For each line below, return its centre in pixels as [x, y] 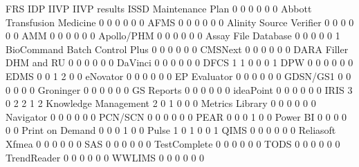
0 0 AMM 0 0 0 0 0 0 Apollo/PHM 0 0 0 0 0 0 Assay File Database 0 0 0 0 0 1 [173, 36]
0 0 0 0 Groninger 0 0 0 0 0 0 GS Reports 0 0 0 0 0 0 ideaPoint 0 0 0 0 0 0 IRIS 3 [179, 89]
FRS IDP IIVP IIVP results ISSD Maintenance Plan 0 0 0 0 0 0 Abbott [159, 8]
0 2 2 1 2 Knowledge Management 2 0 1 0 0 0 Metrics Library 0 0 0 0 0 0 [161, 103]
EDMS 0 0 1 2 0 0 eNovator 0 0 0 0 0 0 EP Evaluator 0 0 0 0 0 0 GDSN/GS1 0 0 [178, 76]
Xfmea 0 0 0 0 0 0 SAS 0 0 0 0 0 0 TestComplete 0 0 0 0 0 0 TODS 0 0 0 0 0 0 [173, 143]
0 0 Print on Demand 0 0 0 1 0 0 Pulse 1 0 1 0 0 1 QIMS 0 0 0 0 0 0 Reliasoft [171, 130]
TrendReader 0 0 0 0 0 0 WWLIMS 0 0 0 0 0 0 [105, 157]
